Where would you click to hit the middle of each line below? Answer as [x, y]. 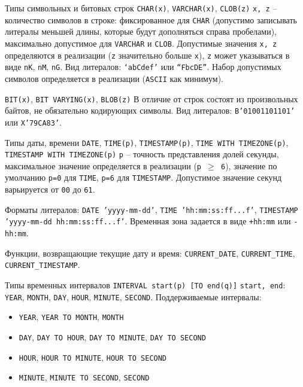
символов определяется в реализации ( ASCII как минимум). [114, 78]
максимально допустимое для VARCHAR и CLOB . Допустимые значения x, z [141, 43]
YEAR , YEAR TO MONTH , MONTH [71, 317]
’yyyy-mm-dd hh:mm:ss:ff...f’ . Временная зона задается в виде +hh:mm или [148, 221]
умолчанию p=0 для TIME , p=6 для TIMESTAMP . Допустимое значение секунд [143, 177]
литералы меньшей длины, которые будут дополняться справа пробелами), [141, 31]
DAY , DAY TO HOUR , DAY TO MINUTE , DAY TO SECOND [112, 337]
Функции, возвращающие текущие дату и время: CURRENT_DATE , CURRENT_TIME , [150, 253]
